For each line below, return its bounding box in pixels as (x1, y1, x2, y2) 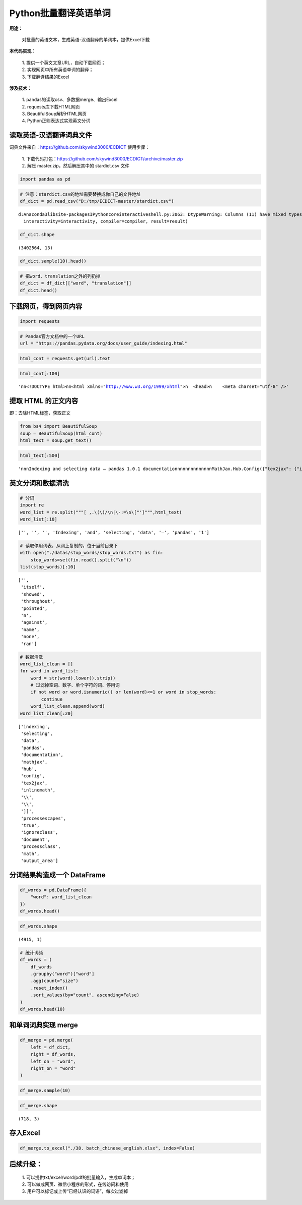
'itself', (21, 584, 45, 590)
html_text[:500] (20, 452, 60, 458)
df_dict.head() (20, 288, 57, 293)
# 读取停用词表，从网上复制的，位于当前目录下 (20, 543, 118, 548)
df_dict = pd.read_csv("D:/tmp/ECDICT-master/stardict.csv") (20, 198, 174, 204)
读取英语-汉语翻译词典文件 (9, 131, 92, 140)
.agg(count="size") (30, 978, 79, 984)
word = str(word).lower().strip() (30, 675, 116, 681)
